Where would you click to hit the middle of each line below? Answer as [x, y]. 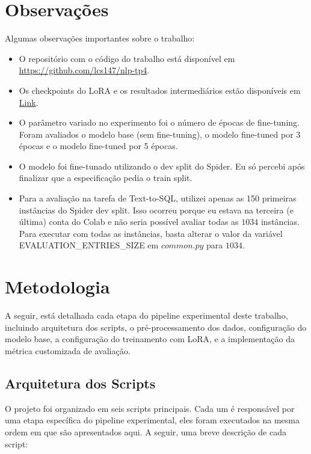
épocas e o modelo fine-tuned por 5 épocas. [98, 146]
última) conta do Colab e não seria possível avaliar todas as [129, 222]
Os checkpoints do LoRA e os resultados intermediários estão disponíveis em [160, 90]
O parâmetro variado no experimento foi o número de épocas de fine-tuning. [159, 122]
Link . [29, 102]
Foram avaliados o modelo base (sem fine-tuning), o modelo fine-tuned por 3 [160, 134]
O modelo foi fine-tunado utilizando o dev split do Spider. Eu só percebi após [162, 166]
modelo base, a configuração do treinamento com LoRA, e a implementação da [150, 339]
